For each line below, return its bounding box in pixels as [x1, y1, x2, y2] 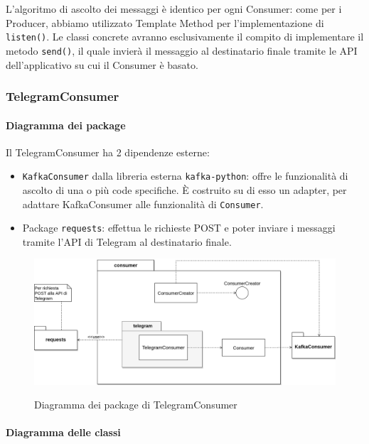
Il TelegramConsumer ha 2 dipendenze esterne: [6, 144, 210, 159]
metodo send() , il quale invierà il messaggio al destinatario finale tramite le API [6, 43, 358, 58]
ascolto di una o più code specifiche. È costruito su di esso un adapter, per [22, 182, 347, 197]
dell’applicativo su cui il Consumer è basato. [6, 57, 198, 72]
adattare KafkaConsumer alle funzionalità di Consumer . [22, 196, 264, 211]
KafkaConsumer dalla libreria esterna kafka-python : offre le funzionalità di [22, 168, 348, 183]
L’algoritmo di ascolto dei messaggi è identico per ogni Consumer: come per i [6, 1, 342, 16]
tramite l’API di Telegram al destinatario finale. [22, 234, 232, 249]
